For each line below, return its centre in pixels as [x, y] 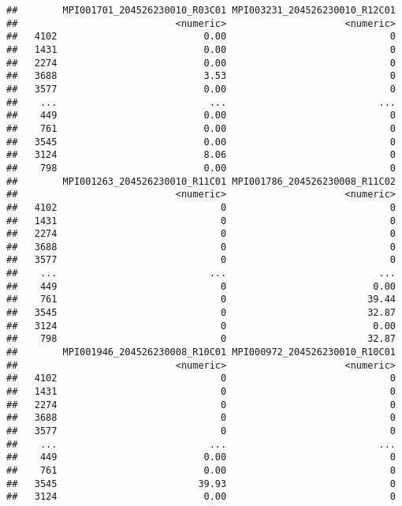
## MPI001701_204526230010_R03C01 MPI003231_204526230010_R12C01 [201, 10]
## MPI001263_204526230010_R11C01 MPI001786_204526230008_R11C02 [201, 181]
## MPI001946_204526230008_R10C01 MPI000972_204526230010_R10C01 [201, 352]
